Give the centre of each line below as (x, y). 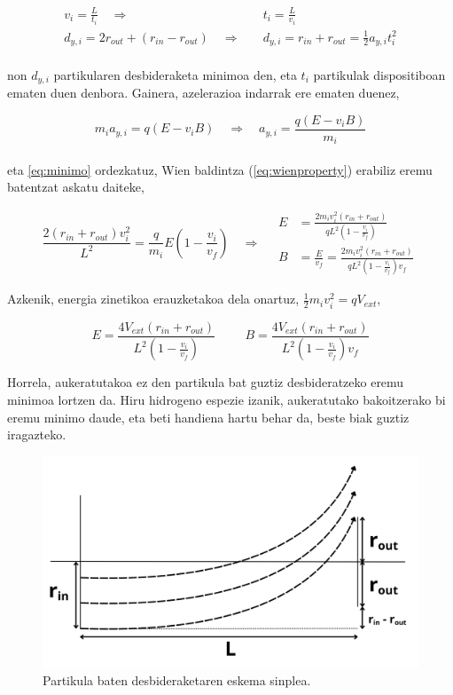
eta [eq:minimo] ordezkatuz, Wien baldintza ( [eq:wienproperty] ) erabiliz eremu (220, 169)
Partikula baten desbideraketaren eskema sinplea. (177, 679)
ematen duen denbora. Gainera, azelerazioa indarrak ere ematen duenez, (203, 93)
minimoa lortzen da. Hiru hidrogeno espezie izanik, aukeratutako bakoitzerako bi (226, 400)
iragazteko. (37, 434)
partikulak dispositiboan (379, 74)
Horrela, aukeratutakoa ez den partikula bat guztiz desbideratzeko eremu (206, 382)
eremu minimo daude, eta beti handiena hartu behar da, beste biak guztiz (208, 417)
